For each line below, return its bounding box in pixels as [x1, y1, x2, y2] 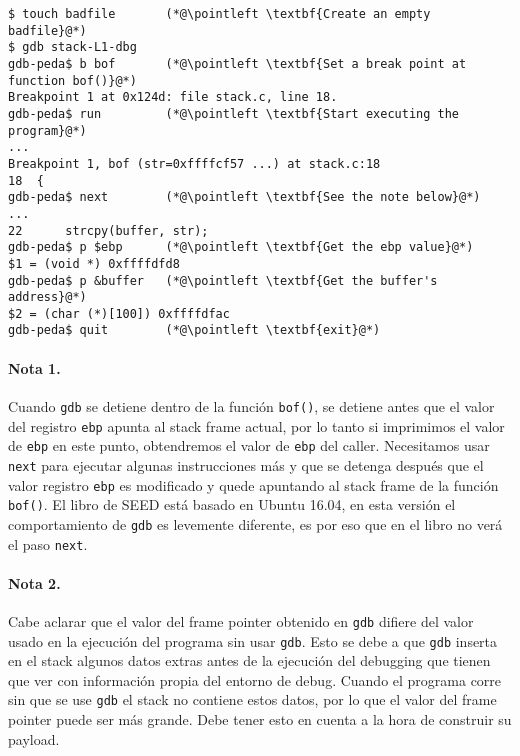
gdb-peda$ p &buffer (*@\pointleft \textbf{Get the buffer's [8, 273, 438, 288]
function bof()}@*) [8, 73, 137, 88]
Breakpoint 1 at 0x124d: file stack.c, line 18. [8, 90, 338, 105]
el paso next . [8, 533, 88, 554]
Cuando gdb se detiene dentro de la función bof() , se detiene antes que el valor [8, 395, 495, 416]
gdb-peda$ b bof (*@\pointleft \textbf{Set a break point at [8, 56, 467, 71]
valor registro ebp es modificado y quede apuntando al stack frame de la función [8, 474, 499, 495]
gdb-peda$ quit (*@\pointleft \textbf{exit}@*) [8, 323, 381, 338]
